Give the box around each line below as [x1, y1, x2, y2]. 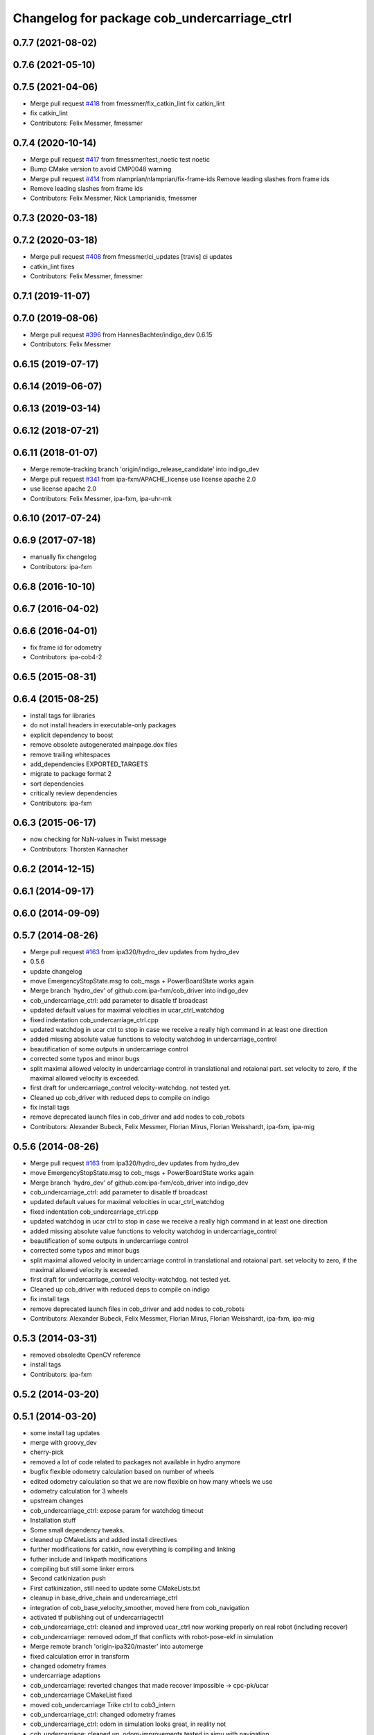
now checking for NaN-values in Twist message [30, 835, 168, 843]
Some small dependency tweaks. [30, 1525, 125, 1534]
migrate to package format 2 [30, 770, 112, 778]
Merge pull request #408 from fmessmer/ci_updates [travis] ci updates [30, 253, 233, 261]
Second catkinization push [30, 1574, 107, 1582]
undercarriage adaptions [30, 1671, 101, 1679]
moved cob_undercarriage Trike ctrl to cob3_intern [30, 1700, 176, 1709]
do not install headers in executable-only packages [30, 721, 177, 729]
